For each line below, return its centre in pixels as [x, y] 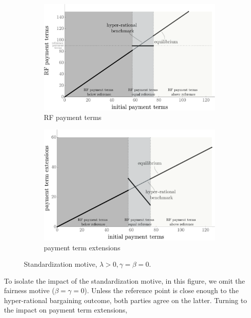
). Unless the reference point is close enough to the [162, 290]
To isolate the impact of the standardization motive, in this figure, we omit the [125, 280]
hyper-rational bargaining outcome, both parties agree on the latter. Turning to [125, 300]
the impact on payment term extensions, [66, 310]
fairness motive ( [29, 290]
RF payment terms [73, 117]
